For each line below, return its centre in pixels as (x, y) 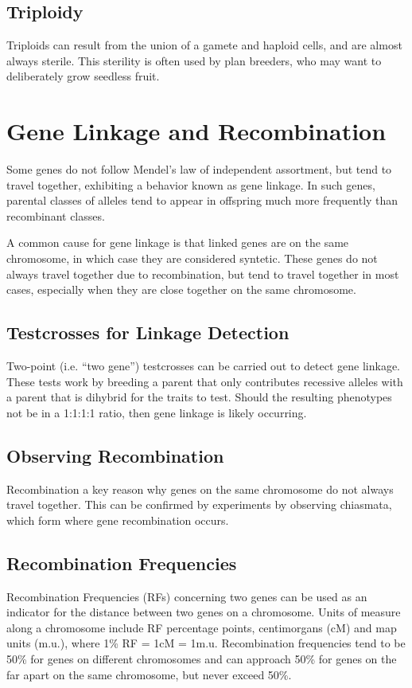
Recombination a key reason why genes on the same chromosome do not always (200, 489)
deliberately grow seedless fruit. (83, 76)
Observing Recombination (115, 455)
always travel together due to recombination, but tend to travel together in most (203, 274)
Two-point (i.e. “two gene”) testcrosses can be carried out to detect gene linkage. (204, 366)
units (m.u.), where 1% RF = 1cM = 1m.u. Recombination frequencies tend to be (206, 643)
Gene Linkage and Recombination (196, 131)
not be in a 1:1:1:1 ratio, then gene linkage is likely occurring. (157, 412)
